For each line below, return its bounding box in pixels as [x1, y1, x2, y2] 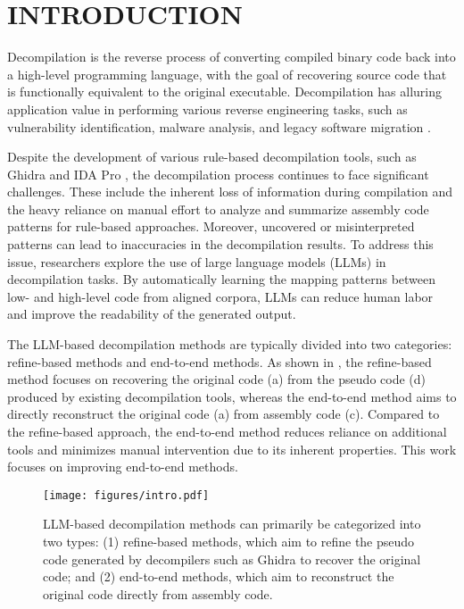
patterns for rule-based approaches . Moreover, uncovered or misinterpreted [7, 217, 415, 236]
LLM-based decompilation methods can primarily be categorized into [43, 514, 421, 533]
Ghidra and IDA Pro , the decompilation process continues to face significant [7, 164, 429, 183]
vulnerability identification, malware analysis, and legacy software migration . [7, 117, 431, 136]
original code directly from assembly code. [43, 584, 273, 603]
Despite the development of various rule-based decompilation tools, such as [7, 147, 417, 166]
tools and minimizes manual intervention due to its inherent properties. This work [7, 439, 457, 458]
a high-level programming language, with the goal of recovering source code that [7, 64, 447, 83]
